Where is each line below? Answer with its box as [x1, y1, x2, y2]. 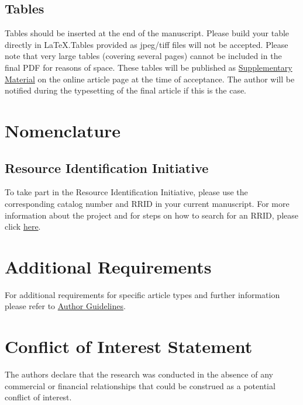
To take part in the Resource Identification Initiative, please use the [5, 186, 248, 198]
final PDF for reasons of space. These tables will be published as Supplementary [5, 61, 292, 73]
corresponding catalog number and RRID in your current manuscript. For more [5, 197, 290, 209]
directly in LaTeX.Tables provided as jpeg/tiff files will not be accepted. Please [5, 38, 288, 50]
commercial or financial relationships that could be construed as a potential [5, 379, 276, 392]
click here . [5, 220, 41, 233]
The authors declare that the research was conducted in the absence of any [5, 368, 273, 380]
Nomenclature [5, 118, 121, 142]
